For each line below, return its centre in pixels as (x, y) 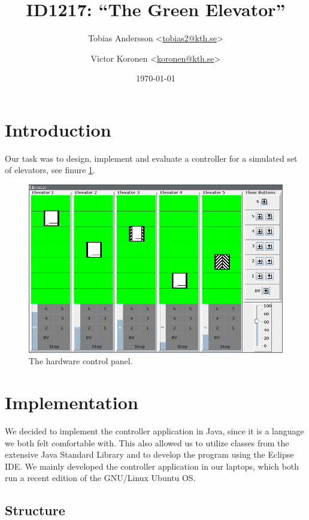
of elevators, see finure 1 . (50, 170)
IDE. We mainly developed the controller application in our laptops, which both (152, 466)
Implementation (72, 402)
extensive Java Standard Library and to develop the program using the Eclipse (149, 454)
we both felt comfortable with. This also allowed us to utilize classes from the (147, 442)
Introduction (58, 129)
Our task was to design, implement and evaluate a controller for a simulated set (151, 158)
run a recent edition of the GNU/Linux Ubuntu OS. (100, 478)
